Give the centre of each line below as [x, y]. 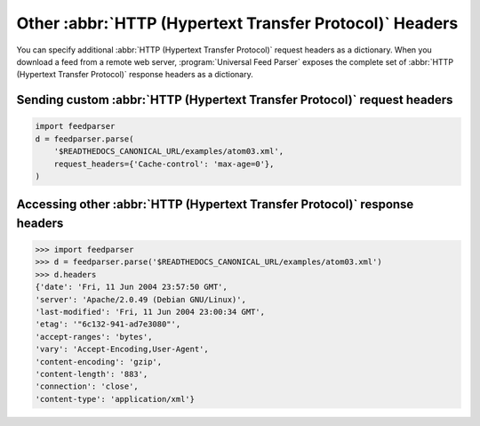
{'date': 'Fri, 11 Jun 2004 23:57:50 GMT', [132, 287]
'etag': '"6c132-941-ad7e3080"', [108, 324]
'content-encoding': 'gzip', [99, 362]
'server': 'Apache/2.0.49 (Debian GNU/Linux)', [140, 299]
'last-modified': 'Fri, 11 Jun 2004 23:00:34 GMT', [150, 312]
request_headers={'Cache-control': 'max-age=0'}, [164, 164]
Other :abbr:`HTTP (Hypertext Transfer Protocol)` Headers [237, 23]
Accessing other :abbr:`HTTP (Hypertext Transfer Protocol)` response [215, 205]
